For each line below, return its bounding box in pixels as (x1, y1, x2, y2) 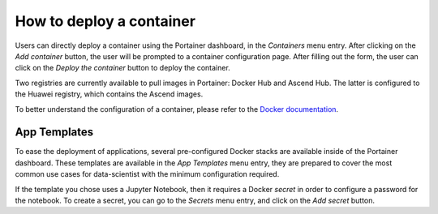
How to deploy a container (15, 12, 196, 30)
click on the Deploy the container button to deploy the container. (15, 63, 230, 73)
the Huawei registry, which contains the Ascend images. (15, 89, 204, 99)
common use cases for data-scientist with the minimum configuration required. (15, 169, 280, 179)
